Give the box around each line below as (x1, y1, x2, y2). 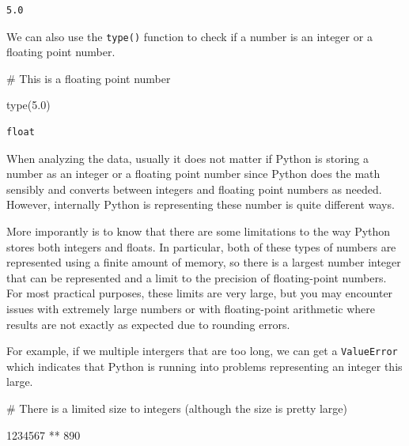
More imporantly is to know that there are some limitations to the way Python (6, 223, 391, 239)
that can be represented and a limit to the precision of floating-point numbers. (6, 269, 387, 285)
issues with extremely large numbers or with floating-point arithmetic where (6, 300, 376, 316)
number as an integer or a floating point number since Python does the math (6, 165, 381, 182)
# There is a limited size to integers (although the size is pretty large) (6, 400, 347, 416)
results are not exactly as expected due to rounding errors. (6, 316, 290, 332)
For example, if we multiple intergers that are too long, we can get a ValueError (6, 342, 398, 359)
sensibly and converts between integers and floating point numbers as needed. (6, 180, 382, 197)
